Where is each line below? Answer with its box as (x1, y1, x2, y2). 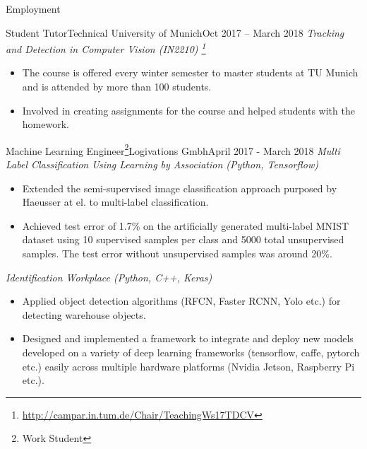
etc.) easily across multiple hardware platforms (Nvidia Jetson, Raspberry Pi (22, 358, 355, 373)
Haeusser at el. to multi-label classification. (22, 194, 209, 209)
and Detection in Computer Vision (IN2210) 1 (6, 40, 206, 56)
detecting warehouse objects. (22, 307, 146, 322)
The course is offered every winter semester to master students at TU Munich (22, 65, 359, 80)
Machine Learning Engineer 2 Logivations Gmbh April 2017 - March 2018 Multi (6, 141, 340, 158)
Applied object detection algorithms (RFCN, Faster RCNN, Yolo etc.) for (22, 293, 341, 308)
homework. (22, 117, 69, 132)
